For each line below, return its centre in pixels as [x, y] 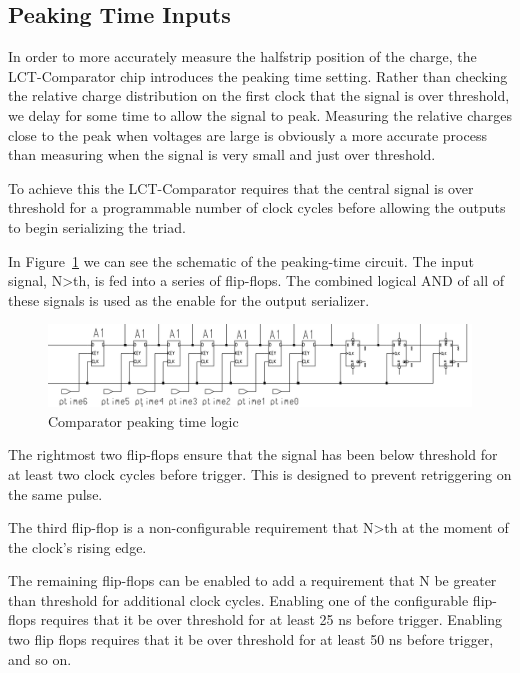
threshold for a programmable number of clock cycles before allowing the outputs [257, 207]
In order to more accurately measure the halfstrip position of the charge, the [242, 56]
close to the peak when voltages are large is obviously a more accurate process [247, 134]
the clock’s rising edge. [77, 546]
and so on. [40, 658]
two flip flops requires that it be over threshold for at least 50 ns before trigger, [251, 639]
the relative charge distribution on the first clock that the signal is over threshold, [259, 95]
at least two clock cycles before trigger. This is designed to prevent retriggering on [260, 473]
